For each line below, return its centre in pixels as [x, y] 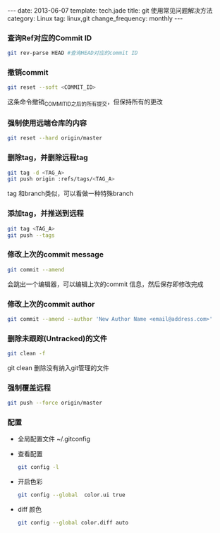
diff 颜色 [30, 510]
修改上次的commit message [56, 255]
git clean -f [26, 354]
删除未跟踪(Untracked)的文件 [57, 338]
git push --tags [31, 235]
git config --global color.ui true [71, 495]
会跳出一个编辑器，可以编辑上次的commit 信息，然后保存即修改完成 [105, 284]
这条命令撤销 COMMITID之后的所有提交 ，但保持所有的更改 [85, 103]
